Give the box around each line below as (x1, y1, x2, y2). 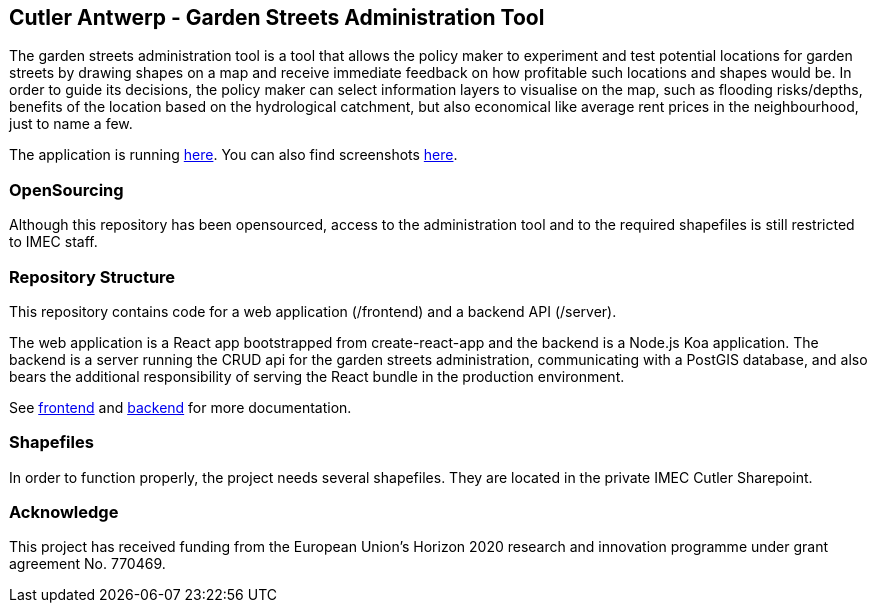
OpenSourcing (9, 179, 124, 200)
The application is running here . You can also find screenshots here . (9, 146, 458, 164)
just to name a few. (9, 115, 133, 133)
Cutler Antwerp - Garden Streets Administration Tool (9, 5, 545, 30)
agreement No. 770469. (9, 555, 166, 573)
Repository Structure (9, 266, 176, 287)
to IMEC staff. (9, 233, 98, 251)
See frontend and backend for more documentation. (9, 398, 352, 416)
